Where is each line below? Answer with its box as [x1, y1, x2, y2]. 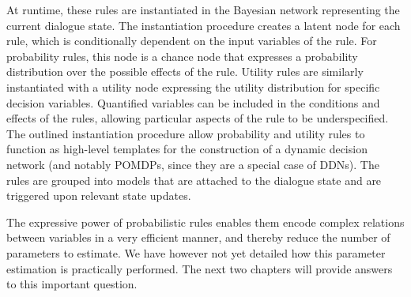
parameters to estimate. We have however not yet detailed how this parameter [6, 244, 386, 261]
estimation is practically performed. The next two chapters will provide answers [6, 260, 393, 276]
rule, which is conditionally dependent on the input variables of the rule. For [6, 32, 377, 49]
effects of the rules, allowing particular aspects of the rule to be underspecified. [6, 110, 389, 126]
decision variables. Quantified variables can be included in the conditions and [6, 94, 380, 111]
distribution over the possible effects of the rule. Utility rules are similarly [6, 63, 364, 80]
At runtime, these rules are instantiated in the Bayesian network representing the [6, 2, 400, 17]
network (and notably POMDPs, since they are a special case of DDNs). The [6, 156, 379, 172]
